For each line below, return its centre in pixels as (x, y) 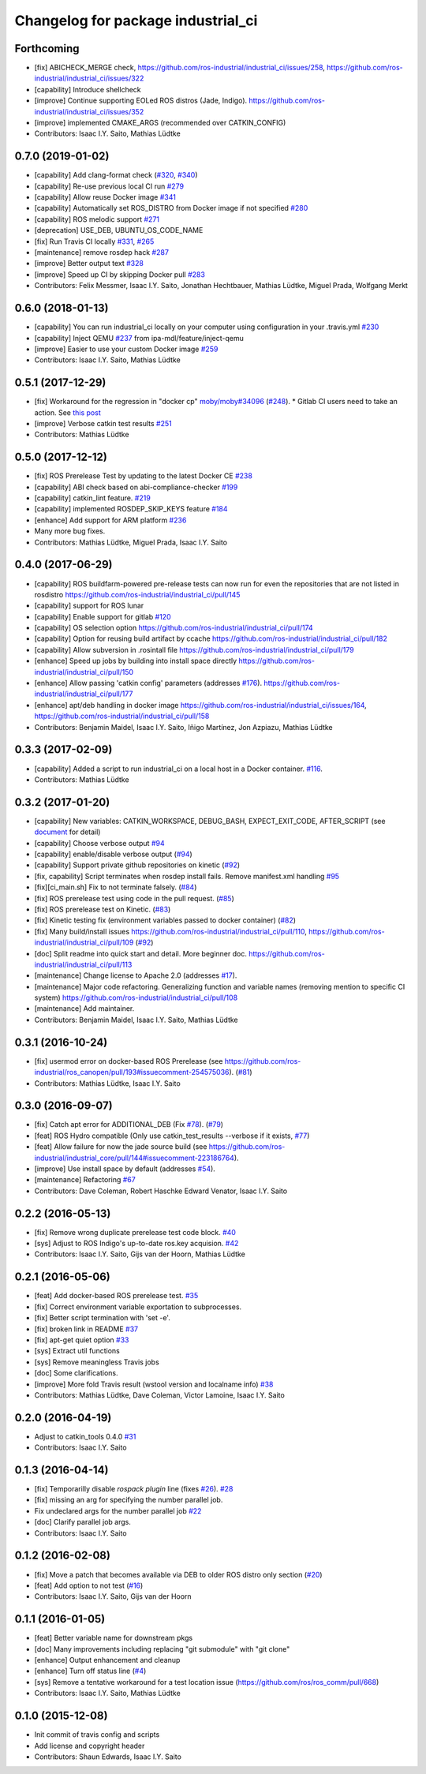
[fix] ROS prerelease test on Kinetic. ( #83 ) (103, 909)
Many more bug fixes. (70, 531)
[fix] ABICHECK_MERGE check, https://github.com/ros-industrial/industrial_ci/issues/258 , (179, 68)
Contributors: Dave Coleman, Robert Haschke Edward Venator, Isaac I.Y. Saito (161, 1191)
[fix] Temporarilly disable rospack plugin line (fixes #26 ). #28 (134, 1489)
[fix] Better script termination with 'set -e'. (103, 1318)
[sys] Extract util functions (77, 1351)
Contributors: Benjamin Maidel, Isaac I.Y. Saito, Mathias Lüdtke (136, 1020)
